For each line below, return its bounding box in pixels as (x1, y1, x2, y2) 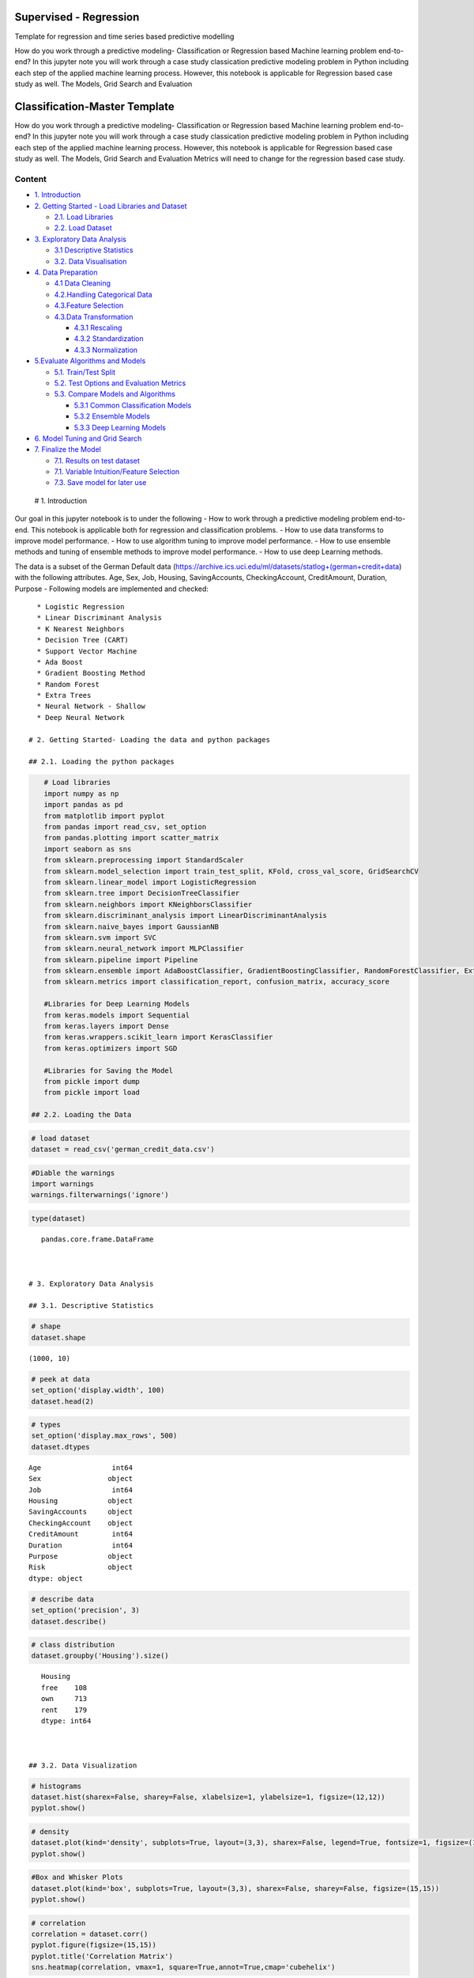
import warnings (31, 1180, 95, 1188)
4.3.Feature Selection (54, 301, 124, 310)
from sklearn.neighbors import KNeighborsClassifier (43, 900, 253, 909)
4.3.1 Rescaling (73, 323, 122, 332)
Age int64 (28, 1463, 134, 1472)
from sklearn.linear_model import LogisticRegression (43, 877, 257, 886)
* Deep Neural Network (36, 713, 125, 722)
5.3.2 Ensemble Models (73, 411, 150, 421)
